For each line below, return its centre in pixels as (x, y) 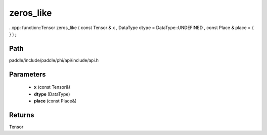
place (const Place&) (55, 101)
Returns (22, 115)
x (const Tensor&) (52, 87)
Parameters (27, 74)
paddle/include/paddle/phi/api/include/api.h (54, 60)
